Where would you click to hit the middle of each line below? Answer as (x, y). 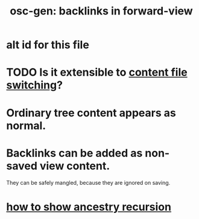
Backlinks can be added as (74, 153)
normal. (26, 125)
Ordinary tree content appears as (91, 113)
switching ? (35, 85)
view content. (75, 166)
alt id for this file (48, 45)
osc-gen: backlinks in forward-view (101, 11)
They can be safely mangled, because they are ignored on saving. (88, 182)
